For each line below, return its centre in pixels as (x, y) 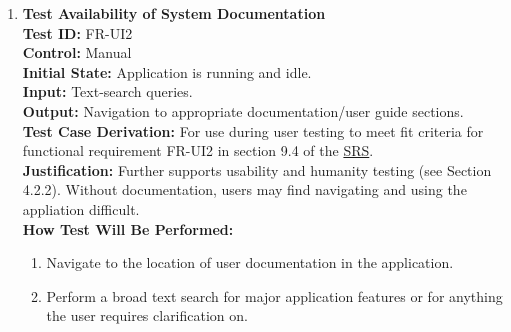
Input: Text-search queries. (107, 91)
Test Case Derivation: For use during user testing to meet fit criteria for (253, 130)
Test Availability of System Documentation (174, 13)
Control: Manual (77, 52)
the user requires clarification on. (147, 315)
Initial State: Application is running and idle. (167, 71)
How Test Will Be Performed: (128, 228)
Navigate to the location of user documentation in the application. (250, 262)
